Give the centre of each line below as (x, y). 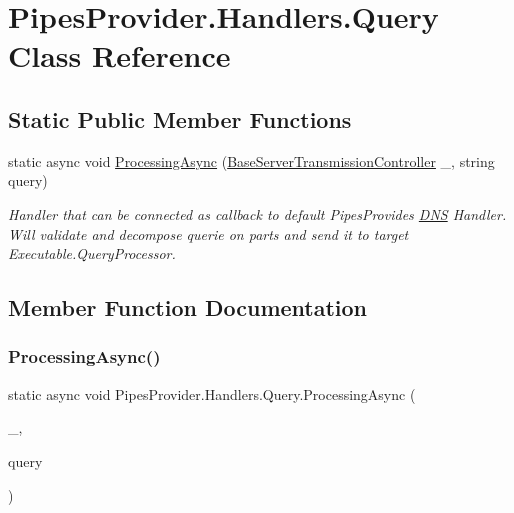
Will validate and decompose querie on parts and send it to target (208, 233)
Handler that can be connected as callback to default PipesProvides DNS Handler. (257, 213)
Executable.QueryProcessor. (92, 253)
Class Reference (119, 55)
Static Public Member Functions (180, 118)
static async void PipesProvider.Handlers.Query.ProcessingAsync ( (212, 393)
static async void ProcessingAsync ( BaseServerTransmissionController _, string (251, 160)
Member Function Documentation (188, 307)
